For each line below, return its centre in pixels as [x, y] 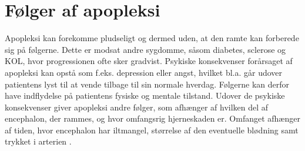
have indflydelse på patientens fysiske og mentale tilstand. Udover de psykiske [145, 95]
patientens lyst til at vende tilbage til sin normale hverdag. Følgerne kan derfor [147, 84]
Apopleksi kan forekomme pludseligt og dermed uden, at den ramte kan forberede [152, 38]
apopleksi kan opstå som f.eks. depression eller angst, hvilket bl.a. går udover [144, 72]
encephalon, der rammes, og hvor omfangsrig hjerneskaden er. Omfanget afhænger [152, 118]
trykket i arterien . [38, 141]
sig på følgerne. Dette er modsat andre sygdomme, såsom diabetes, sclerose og [145, 49]
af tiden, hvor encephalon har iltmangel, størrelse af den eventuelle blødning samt [152, 130]
